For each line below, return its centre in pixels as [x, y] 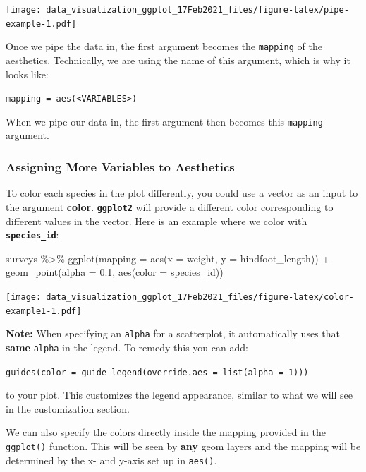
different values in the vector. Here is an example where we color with [157, 220]
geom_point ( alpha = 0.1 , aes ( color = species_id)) [115, 272]
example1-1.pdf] [44, 311]
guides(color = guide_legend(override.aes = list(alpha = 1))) [157, 372]
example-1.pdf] [41, 24]
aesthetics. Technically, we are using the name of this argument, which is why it [178, 60]
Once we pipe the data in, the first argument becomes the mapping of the [164, 46]
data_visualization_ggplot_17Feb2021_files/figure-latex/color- [200, 297]
